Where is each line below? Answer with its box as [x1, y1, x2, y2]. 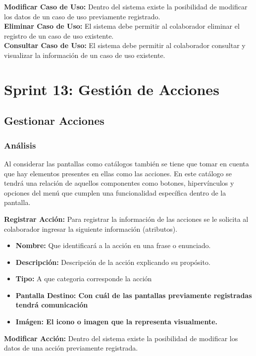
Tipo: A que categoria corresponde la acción [15, 273, 152, 284]
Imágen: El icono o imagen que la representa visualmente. [15, 316, 218, 327]
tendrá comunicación [15, 300, 88, 310]
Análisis [4, 139, 36, 151]
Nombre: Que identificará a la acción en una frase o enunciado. [15, 240, 211, 251]
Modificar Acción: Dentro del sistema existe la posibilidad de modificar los [4, 333, 238, 343]
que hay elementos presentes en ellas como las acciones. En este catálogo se [4, 168, 232, 178]
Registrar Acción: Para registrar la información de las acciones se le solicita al [4, 213, 249, 224]
